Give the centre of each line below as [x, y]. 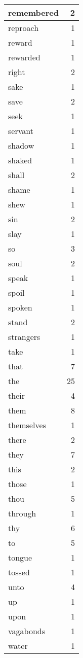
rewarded [24, 57]
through [22, 513]
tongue [20, 557]
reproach [24, 28]
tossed [19, 572]
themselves [27, 425]
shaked [20, 160]
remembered [34, 12]
